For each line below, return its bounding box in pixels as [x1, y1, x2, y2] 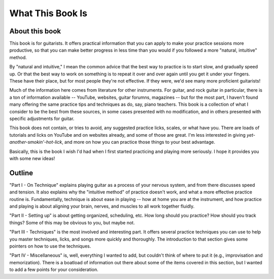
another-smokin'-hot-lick [9, 139, 62, 145]
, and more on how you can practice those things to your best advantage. [61, 139, 216, 145]
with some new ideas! [9, 155, 55, 162]
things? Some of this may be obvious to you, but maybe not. [9, 219, 135, 225]
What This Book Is [9, 8, 87, 19]
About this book [9, 27, 61, 35]
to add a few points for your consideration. [9, 266, 98, 273]
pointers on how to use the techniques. [9, 243, 91, 249]
